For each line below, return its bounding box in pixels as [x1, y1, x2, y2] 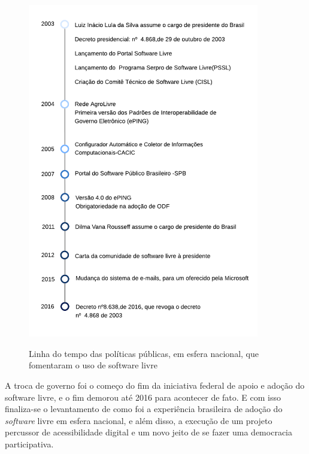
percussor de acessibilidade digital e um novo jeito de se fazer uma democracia [5, 426, 292, 438]
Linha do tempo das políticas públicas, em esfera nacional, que [29, 347, 259, 359]
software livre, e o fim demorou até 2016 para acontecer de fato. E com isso [5, 391, 281, 403]
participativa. [5, 438, 54, 450]
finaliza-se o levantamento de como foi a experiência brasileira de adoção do [5, 402, 283, 415]
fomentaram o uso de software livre [29, 359, 157, 371]
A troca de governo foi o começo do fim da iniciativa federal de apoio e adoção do [5, 379, 305, 392]
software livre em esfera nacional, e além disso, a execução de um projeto [5, 414, 272, 426]
